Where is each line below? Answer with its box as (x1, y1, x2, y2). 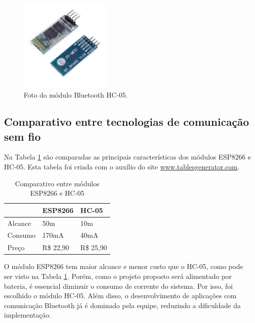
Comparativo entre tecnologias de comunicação (4, 114, 249, 129)
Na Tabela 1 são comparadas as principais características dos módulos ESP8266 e (4, 152, 251, 162)
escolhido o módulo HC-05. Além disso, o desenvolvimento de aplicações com (4, 290, 237, 301)
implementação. (4, 310, 51, 320)
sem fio (4, 128, 41, 144)
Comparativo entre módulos (15, 178, 99, 188)
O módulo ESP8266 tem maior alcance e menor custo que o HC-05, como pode (4, 261, 243, 271)
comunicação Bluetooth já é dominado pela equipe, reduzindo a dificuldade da (4, 300, 241, 310)
